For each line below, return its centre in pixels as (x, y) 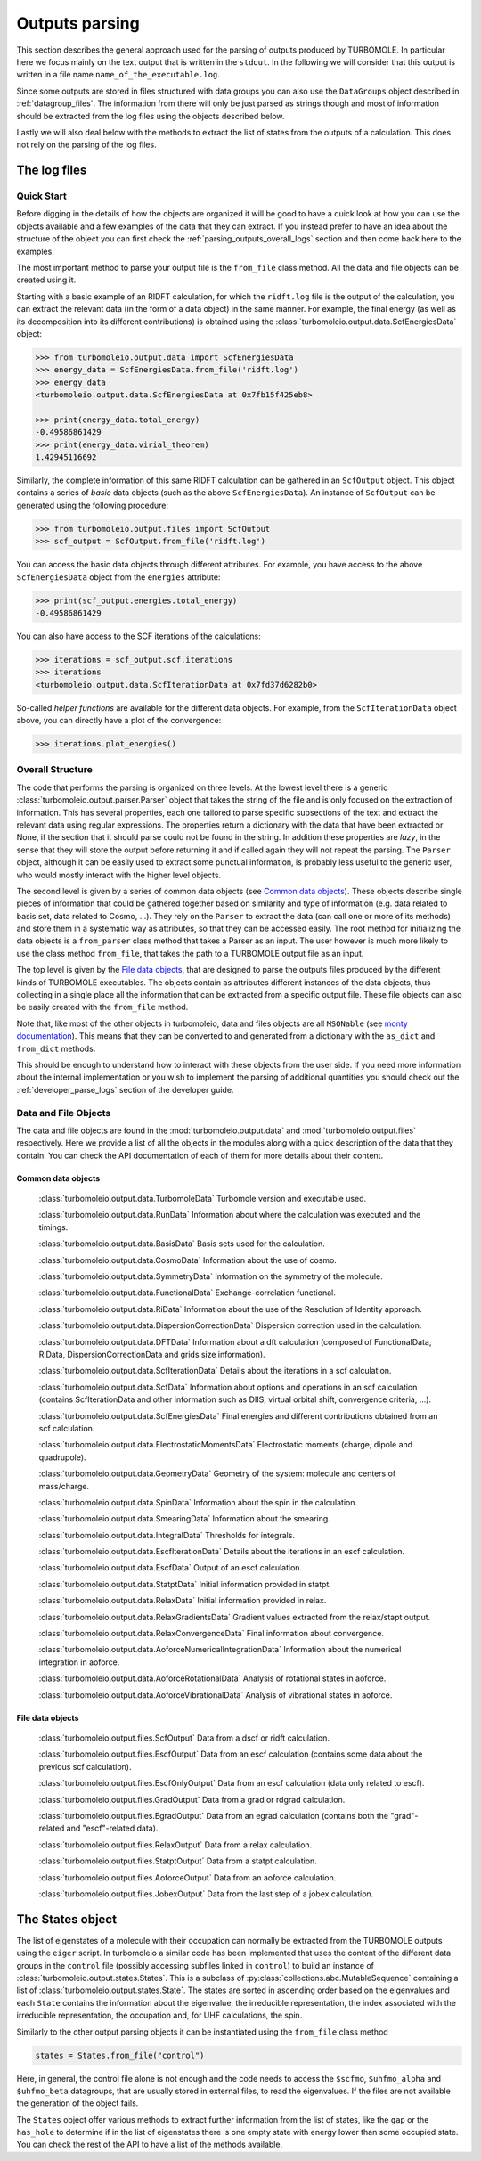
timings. (53, 1227)
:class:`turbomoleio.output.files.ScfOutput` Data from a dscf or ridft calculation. (184, 1738)
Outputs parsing (78, 23)
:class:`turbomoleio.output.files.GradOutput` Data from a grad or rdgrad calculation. (192, 1799)
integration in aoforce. (79, 1662)
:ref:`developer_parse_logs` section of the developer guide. (125, 1089)
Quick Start (41, 196)
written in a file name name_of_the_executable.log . (118, 75)
